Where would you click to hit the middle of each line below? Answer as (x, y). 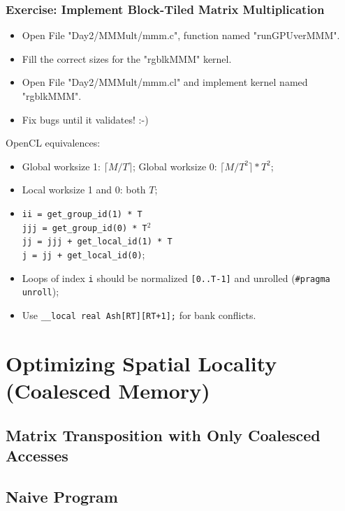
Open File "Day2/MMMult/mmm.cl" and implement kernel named (165, 82)
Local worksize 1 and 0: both (84, 190)
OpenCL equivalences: (53, 143)
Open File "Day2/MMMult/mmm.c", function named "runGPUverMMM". (181, 35)
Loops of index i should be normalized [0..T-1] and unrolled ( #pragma (176, 277)
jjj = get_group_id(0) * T (85, 228)
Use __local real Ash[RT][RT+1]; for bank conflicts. (139, 314)
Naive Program (62, 496)
